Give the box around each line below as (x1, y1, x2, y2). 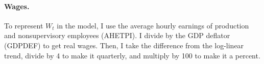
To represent (4, 20, 43, 30)
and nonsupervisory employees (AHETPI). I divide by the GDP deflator (4, 30, 230, 41)
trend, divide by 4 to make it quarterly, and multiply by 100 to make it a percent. (4, 50, 260, 60)
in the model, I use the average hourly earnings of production (57, 20, 249, 30)
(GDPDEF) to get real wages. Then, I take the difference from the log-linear (4, 40, 244, 50)
